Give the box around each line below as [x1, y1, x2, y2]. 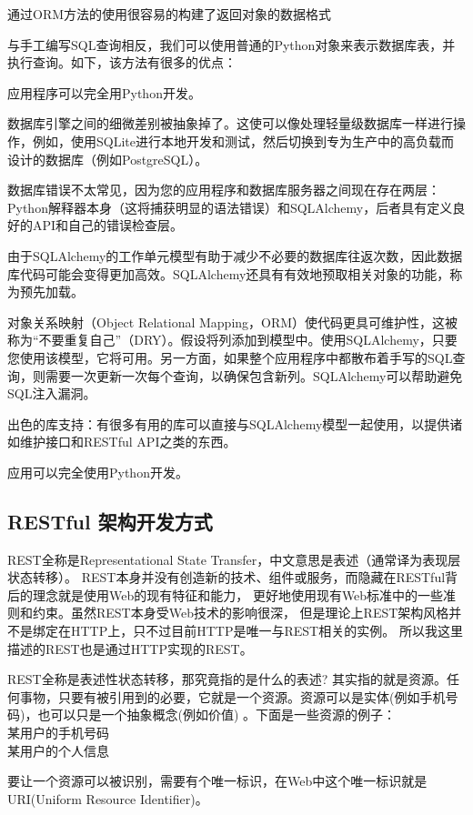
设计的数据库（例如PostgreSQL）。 [7, 149, 208, 168]
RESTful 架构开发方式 [7, 507, 213, 535]
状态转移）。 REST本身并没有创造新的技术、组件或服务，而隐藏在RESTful [7, 568, 446, 587]
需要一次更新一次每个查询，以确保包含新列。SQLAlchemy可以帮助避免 [45, 366, 463, 385]
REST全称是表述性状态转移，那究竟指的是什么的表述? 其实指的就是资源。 [7, 669, 447, 689]
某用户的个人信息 [7, 740, 109, 760]
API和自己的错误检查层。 [32, 216, 184, 235]
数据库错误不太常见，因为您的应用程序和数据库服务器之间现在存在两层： [7, 180, 440, 199]
